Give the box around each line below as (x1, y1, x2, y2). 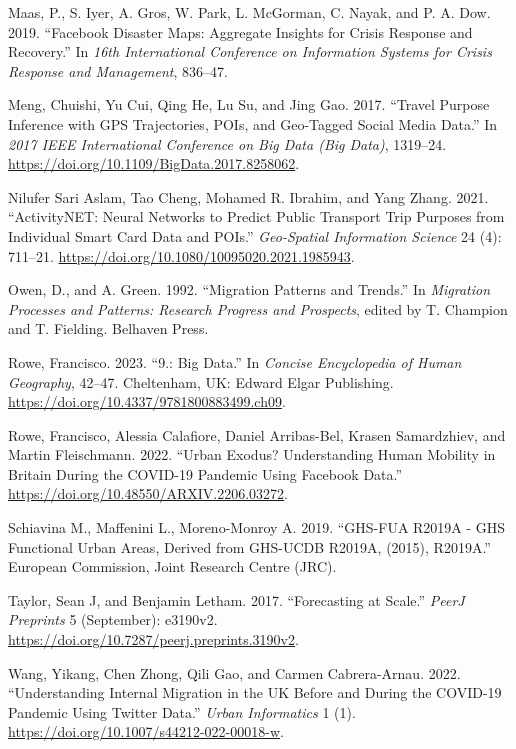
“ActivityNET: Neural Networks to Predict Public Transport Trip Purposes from (8, 206, 505, 227)
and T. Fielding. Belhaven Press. (8, 318, 209, 339)
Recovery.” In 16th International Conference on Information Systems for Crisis (8, 41, 492, 62)
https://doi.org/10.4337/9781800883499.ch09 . (8, 391, 286, 412)
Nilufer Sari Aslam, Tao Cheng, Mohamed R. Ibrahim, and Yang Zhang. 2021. (8, 186, 489, 207)
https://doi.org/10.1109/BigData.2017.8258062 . (8, 153, 300, 174)
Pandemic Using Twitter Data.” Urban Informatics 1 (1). (8, 701, 356, 722)
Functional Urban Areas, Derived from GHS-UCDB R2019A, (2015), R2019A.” (8, 536, 491, 557)
